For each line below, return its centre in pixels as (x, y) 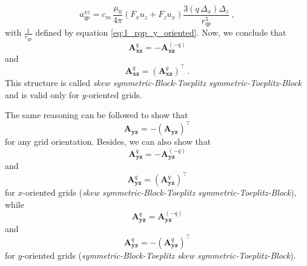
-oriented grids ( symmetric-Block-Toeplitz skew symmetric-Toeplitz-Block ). (159, 255)
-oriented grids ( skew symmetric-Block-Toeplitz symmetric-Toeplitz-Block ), (160, 192)
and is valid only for (42, 94)
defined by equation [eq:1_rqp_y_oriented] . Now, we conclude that (161, 32)
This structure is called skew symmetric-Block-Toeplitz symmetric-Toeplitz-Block (153, 82)
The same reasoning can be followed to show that (97, 115)
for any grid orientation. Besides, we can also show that (108, 141)
